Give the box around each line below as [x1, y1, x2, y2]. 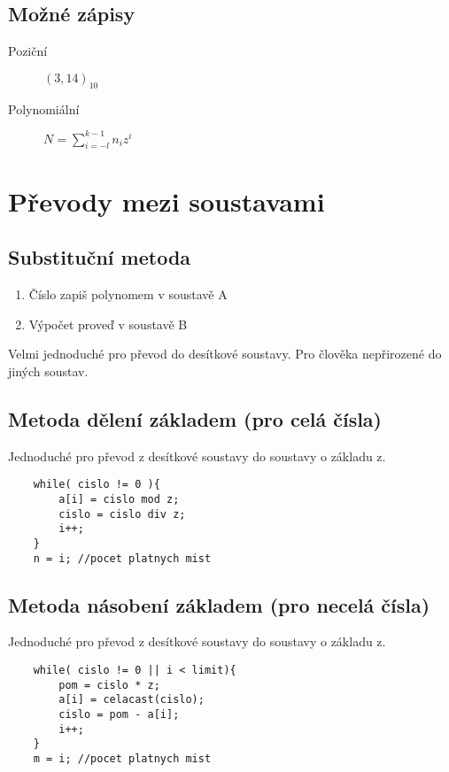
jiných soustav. [8, 361, 89, 380]
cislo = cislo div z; [58, 507, 186, 521]
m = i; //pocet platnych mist [33, 752, 212, 765]
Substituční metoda [8, 243, 191, 271]
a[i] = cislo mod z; [58, 492, 180, 506]
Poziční [8, 42, 48, 60]
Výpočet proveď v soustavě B [28, 314, 188, 333]
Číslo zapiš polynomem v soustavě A [28, 285, 228, 304]
